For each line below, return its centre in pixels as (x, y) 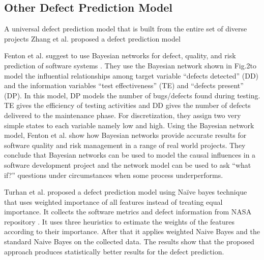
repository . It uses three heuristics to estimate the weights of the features (120, 221)
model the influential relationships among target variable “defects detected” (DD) (131, 75)
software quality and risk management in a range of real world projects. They (125, 145)
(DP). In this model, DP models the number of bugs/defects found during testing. (132, 95)
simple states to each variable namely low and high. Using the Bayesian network (129, 125)
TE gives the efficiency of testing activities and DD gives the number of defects (127, 105)
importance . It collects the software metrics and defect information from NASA (128, 212)
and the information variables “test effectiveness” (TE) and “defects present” (124, 85)
